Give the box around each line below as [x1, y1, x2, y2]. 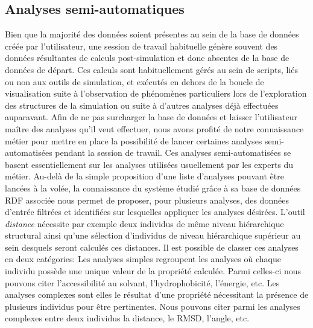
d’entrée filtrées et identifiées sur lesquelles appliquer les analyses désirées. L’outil [5, 205, 305, 218]
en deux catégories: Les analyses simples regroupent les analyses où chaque [5, 252, 281, 265]
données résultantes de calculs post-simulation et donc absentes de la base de [5, 51, 289, 64]
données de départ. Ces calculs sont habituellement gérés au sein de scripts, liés [5, 63, 299, 76]
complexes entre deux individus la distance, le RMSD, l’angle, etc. [5, 312, 250, 324]
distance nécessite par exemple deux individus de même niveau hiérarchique [5, 217, 284, 230]
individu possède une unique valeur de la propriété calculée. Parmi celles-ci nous [5, 265, 302, 277]
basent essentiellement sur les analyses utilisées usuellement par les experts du [5, 158, 294, 170]
